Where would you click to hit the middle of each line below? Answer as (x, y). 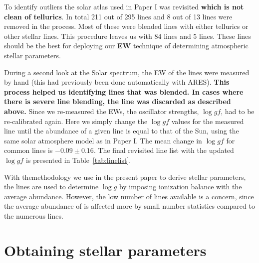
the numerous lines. (34, 215)
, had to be (238, 111)
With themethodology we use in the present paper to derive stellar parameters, (125, 177)
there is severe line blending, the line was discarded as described (118, 101)
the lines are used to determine (51, 187)
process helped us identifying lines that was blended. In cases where (124, 91)
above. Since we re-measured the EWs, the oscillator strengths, (102, 111)
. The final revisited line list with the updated (164, 150)
